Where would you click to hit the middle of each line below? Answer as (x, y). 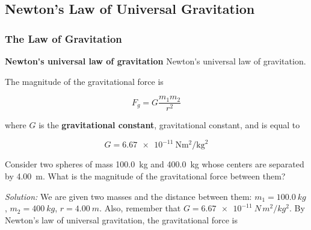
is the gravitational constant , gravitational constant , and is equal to (169, 125)
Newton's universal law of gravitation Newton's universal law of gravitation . (155, 61)
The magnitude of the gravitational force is (84, 81)
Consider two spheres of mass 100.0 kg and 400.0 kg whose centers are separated (155, 164)
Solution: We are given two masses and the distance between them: (128, 196)
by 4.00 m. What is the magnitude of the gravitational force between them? (145, 176)
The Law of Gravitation (63, 38)
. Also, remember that (140, 208)
